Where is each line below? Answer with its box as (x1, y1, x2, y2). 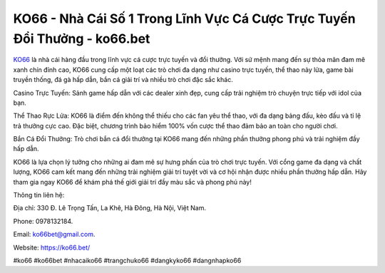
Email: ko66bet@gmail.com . (13, 230, 96, 239)
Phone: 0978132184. (13, 217, 73, 225)
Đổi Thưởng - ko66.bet (13, 31, 150, 46)
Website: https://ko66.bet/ (13, 243, 91, 252)
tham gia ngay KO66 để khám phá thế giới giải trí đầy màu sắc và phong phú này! (13, 177, 252, 186)
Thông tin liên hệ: (13, 191, 65, 200)
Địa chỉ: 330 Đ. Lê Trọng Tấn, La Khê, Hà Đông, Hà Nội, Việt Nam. (13, 204, 207, 212)
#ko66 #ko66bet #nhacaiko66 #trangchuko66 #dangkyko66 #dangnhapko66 (13, 256, 242, 264)
